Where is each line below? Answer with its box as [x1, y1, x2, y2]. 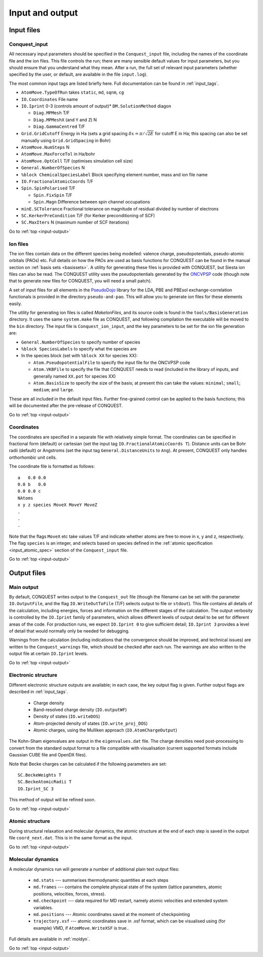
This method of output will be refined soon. [9, 797, 96, 803]
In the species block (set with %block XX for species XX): [21, 353, 138, 359]
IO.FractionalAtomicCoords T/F [21, 179, 94, 184]
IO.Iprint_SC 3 [18, 786, 54, 792]
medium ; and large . [33, 387, 75, 393]
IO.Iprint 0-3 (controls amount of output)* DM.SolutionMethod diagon [21, 103, 171, 109]
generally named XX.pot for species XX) [33, 373, 116, 379]
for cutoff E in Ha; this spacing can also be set [155, 130, 248, 136]
